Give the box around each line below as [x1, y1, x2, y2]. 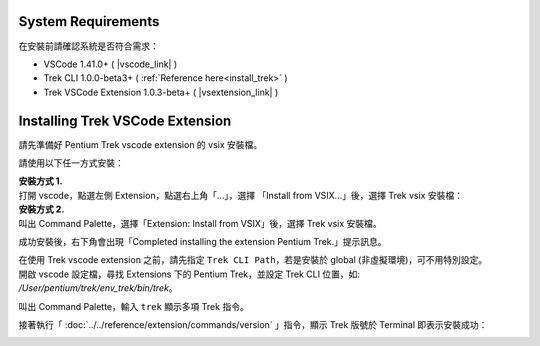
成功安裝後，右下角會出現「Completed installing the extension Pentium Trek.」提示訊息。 [18, 235, 387, 247]
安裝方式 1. [18, 175, 64, 187]
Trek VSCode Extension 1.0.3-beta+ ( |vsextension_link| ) [43, 86, 279, 98]
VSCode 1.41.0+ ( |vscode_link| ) [43, 58, 178, 70]
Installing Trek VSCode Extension [18, 112, 232, 129]
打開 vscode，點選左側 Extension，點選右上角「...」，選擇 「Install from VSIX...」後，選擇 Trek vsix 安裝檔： [18, 189, 464, 201]
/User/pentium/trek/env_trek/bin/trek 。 [18, 282, 179, 294]
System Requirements [18, 13, 160, 30]
